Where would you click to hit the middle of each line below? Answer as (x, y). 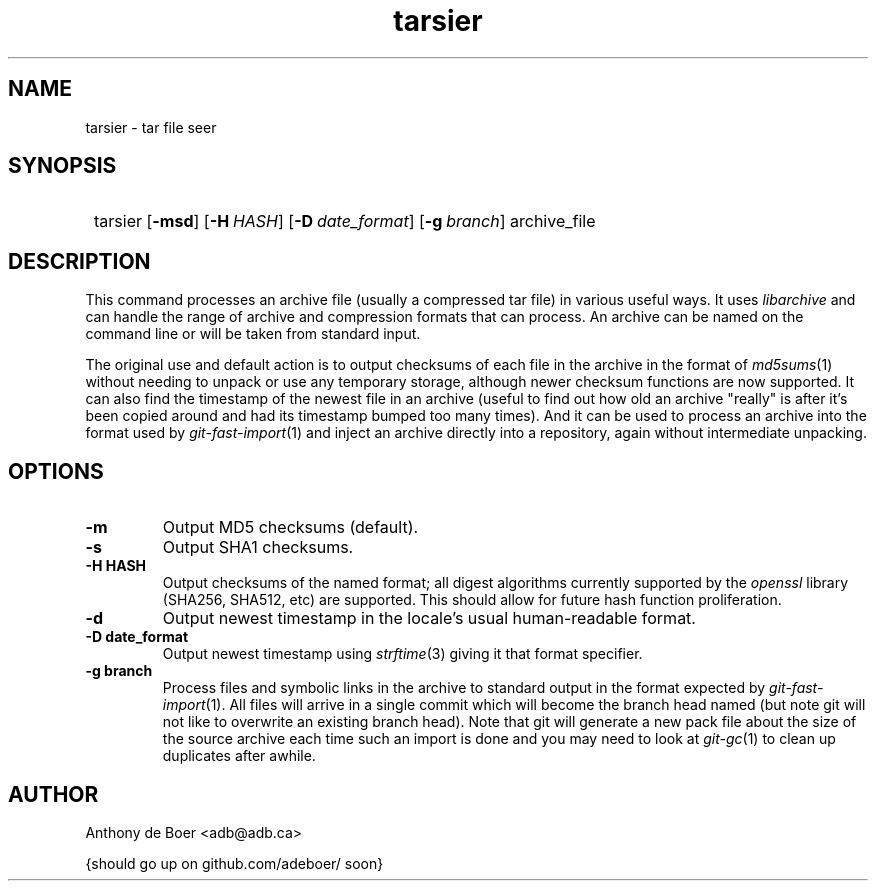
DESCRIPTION (79, 261)
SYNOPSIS (62, 166)
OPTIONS (56, 471)
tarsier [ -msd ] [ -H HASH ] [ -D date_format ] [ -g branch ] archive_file (345, 221)
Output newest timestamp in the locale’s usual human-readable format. (429, 618)
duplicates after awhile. (239, 756)
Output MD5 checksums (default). (290, 527)
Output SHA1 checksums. (258, 547)
